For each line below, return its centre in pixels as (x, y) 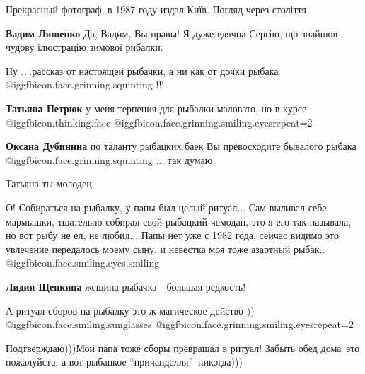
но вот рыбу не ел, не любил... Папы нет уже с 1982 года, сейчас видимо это (172, 235)
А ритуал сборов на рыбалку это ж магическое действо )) (130, 310)
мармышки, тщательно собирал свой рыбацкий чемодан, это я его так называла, (179, 221)
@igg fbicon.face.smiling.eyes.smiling (83, 263)
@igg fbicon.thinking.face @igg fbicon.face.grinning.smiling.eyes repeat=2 (159, 122)
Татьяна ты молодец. (50, 183)
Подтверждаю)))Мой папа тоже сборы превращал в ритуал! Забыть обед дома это (183, 347)
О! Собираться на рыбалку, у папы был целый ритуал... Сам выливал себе (166, 207)
